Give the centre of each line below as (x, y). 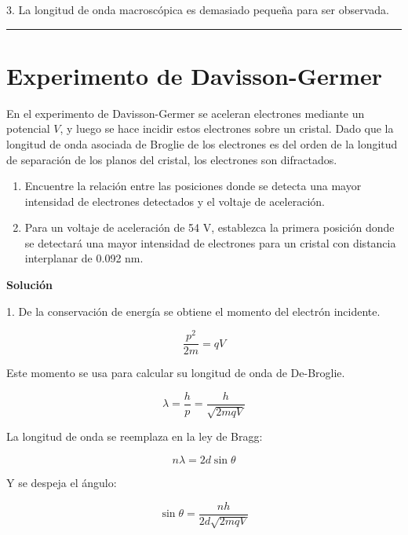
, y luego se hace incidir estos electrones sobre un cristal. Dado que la (227, 128)
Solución (30, 285)
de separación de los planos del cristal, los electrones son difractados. (172, 159)
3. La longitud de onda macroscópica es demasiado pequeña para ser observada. (198, 9)
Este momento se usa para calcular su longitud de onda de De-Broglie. (176, 373)
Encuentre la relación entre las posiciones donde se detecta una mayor (193, 186)
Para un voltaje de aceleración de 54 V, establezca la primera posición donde (209, 227)
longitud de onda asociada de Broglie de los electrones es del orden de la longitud (202, 143)
